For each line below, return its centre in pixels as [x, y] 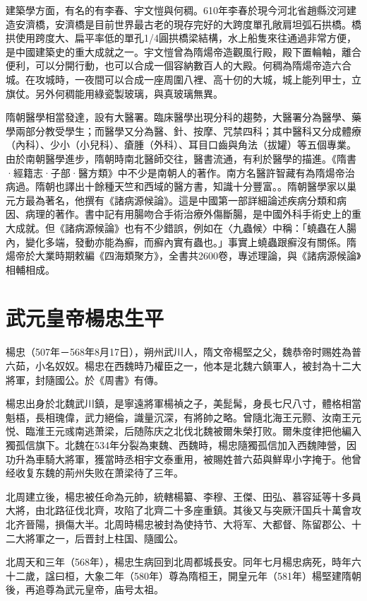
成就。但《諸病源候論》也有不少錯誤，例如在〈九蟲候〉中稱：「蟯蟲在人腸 [186, 227]
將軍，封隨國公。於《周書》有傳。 [85, 379]
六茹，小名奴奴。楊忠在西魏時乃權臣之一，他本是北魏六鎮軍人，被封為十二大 [183, 366]
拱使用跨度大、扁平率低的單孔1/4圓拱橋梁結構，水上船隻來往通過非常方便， [181, 38]
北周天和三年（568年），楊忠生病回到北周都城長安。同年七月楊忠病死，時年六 [183, 562]
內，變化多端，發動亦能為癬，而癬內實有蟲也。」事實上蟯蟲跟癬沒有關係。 [176, 241]
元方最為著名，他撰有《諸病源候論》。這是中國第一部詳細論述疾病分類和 [171, 200]
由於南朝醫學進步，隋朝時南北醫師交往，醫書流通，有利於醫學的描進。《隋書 [181, 158]
